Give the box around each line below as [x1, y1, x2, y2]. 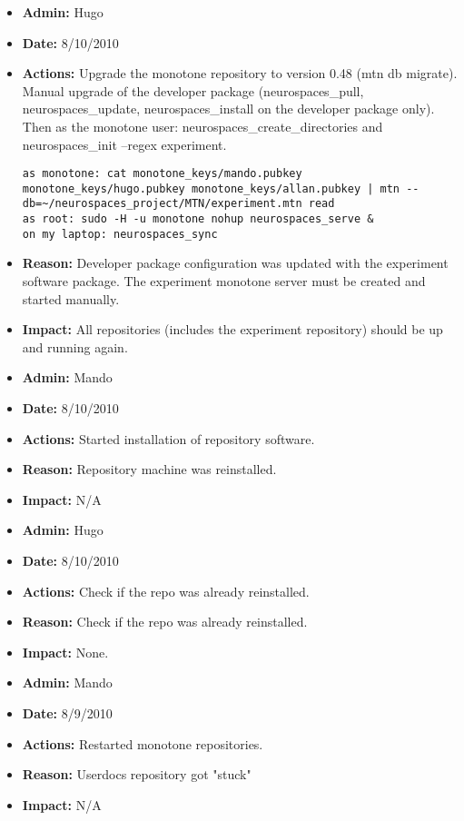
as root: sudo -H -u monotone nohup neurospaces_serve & [22, 213, 374, 226]
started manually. [22, 289, 120, 308]
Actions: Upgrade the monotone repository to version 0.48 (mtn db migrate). [22, 64, 458, 83]
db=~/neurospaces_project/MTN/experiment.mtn [22, 197, 302, 211]
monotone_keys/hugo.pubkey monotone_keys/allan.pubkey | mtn [22, 182, 400, 195]
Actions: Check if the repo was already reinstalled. [22, 581, 310, 600]
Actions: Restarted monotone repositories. [22, 734, 263, 753]
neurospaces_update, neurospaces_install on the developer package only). [22, 99, 435, 118]
